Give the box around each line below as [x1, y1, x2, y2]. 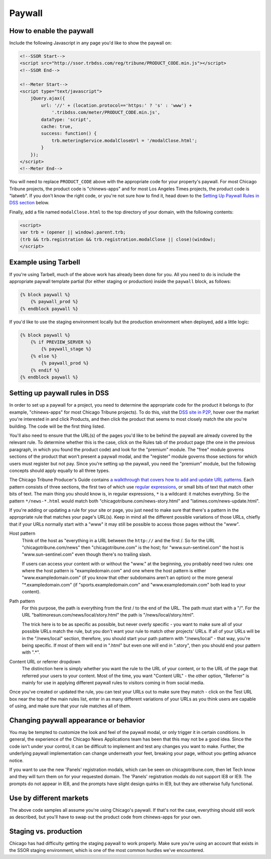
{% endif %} [30, 367, 60, 373]
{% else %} [30, 353, 57, 359]
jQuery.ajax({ [30, 95, 65, 101]
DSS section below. [9, 200, 50, 206]
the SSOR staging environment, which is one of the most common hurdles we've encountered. [9, 847, 204, 853]
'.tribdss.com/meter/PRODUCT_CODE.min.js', [51, 109, 161, 115]
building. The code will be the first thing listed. [9, 423, 105, 429]
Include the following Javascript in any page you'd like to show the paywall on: [9, 40, 172, 46]
